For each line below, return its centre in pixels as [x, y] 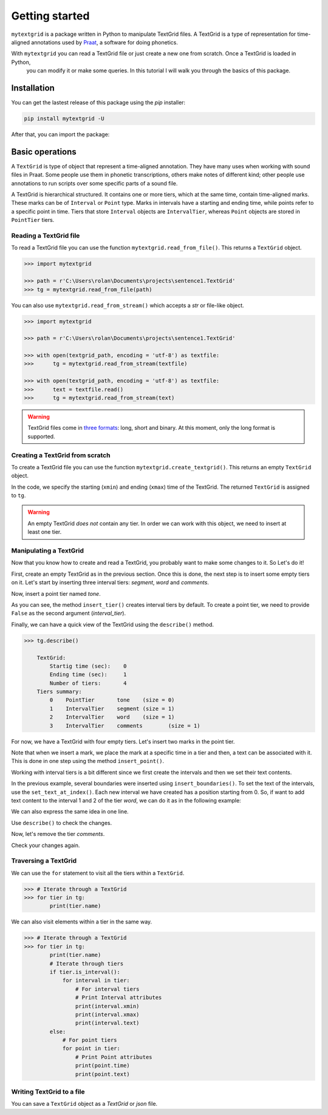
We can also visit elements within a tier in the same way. [82, 922]
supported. [41, 436]
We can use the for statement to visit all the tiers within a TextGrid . [98, 873]
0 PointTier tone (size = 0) [112, 700]
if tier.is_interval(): [85, 972]
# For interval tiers [107, 989]
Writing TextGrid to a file [48, 1092]
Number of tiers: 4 [88, 683]
